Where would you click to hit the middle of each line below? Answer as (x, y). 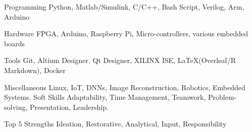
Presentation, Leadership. (69, 107)
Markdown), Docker (35, 70)
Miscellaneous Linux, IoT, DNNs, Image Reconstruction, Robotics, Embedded (125, 87)
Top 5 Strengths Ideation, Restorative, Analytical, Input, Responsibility (115, 124)
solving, (16, 107)
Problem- (222, 97)
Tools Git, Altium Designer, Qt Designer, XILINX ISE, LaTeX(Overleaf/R (120, 60)
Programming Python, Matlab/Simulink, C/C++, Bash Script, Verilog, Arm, (124, 7)
